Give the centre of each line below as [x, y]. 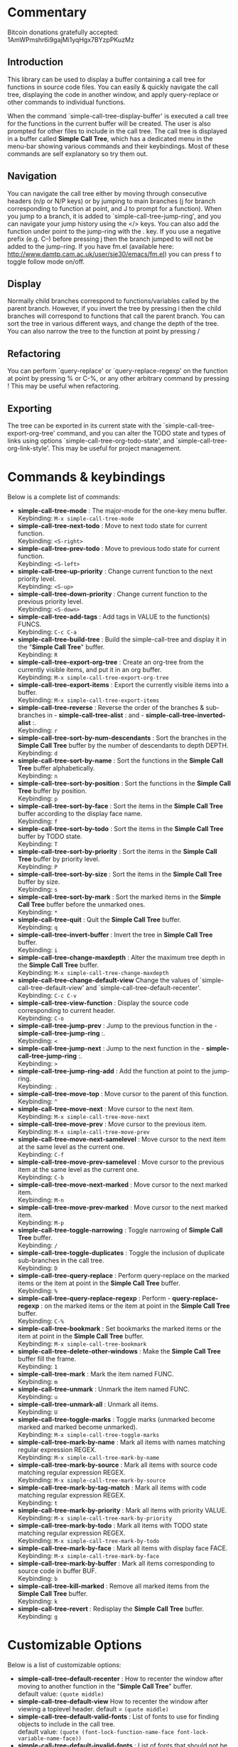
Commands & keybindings [86, 477]
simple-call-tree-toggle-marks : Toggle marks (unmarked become [116, 1419]
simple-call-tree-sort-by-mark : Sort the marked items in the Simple [119, 897]
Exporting [29, 408]
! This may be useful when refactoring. [64, 386]
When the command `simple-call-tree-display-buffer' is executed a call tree [118, 115]
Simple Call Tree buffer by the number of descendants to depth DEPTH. [123, 745]
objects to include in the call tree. [66, 1724]
